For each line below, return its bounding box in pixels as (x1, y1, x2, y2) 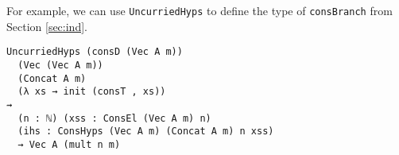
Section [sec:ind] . (6, 17, 87, 34)
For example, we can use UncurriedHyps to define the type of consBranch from (6, 2, 393, 18)
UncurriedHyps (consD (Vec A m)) (6, 46, 183, 58)
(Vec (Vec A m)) (17, 59, 103, 71)
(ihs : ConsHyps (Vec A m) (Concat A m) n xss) (17, 126, 274, 138)
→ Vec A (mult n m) (17, 138, 121, 150)
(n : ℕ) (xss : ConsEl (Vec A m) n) (17, 112, 211, 124)
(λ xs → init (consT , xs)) (17, 86, 166, 98)
